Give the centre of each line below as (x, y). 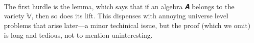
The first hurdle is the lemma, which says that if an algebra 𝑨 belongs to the (119, 6)
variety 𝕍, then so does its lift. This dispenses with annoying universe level (116, 16)
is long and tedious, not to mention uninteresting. (78, 35)
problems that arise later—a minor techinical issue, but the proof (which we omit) (127, 25)
